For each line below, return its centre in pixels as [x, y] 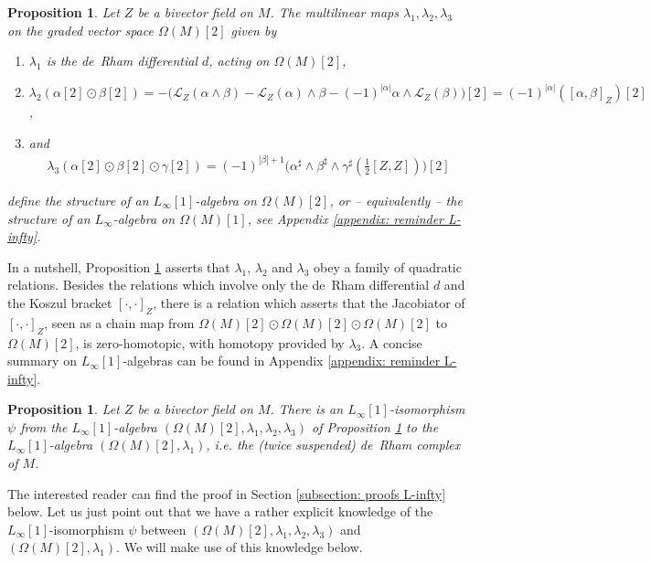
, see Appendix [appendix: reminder [346, 218]
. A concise [392, 342]
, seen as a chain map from [119, 322]
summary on [42, 361]
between [164, 529]
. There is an [307, 409]
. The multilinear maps [334, 12]
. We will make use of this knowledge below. [240, 547]
